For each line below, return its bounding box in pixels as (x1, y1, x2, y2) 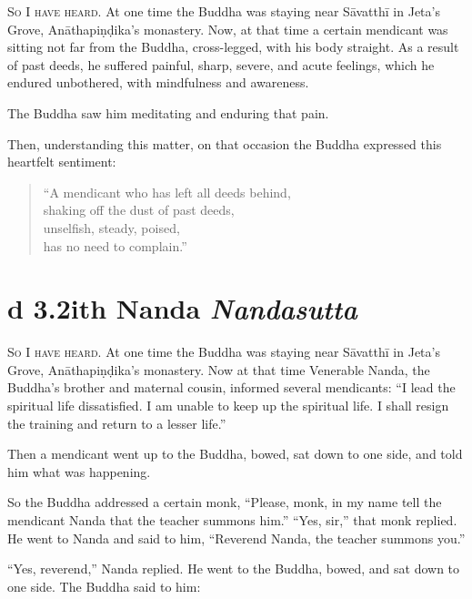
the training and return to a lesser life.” (7, 413, 226, 432)
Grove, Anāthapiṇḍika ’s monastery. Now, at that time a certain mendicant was (7, 19, 448, 38)
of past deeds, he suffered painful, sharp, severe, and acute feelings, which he (7, 55, 435, 74)
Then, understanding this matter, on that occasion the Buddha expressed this (7, 134, 442, 153)
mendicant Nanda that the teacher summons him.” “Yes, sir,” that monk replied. (7, 511, 457, 529)
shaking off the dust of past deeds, (43, 200, 235, 219)
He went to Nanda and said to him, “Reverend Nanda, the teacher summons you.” (7, 528, 466, 547)
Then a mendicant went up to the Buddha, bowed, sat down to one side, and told (7, 444, 463, 463)
